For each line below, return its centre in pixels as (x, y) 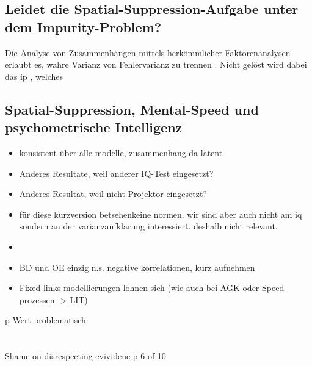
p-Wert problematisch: (47, 320)
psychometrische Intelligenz (94, 127)
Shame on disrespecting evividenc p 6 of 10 (85, 356)
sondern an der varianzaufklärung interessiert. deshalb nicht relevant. (148, 226)
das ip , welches (34, 76)
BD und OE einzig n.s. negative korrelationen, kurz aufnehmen (137, 267)
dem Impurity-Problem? (83, 27)
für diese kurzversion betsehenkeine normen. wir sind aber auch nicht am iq (161, 214)
